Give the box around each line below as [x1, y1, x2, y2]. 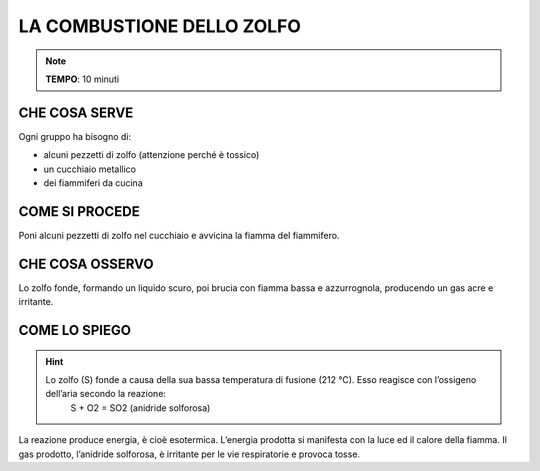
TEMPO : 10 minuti [45, 73, 120, 85]
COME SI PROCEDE [18, 203, 140, 220]
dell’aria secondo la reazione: [45, 388, 167, 400]
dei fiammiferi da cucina [43, 177, 144, 189]
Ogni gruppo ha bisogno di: [18, 130, 132, 142]
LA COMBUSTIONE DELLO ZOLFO [18, 15, 302, 37]
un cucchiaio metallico [43, 163, 137, 175]
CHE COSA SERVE [18, 104, 134, 121]
